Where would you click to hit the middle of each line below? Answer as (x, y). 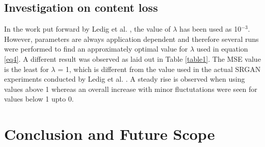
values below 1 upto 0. (39, 99)
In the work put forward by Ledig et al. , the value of (87, 29)
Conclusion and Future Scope (110, 134)
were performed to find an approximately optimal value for (96, 49)
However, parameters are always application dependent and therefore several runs (131, 39)
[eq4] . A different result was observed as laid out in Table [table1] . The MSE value (132, 58)
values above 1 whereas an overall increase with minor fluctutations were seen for (131, 89)
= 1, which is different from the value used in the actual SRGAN (159, 69)
